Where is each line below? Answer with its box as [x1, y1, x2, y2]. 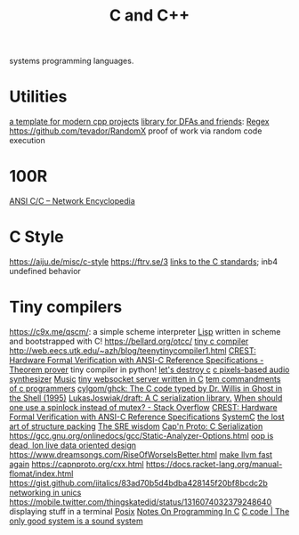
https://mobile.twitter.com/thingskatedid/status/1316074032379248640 [9, 496, 272, 507]
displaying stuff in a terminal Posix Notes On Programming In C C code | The [9, 506, 290, 516]
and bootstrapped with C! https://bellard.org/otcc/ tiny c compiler [9, 336, 249, 346]
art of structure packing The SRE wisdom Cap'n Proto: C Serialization [9, 420, 263, 432]
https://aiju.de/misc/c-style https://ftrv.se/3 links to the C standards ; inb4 [9, 256, 279, 267]
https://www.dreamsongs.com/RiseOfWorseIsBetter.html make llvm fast [9, 449, 273, 459]
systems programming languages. [9, 55, 134, 67]
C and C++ [109, 5, 190, 26]
